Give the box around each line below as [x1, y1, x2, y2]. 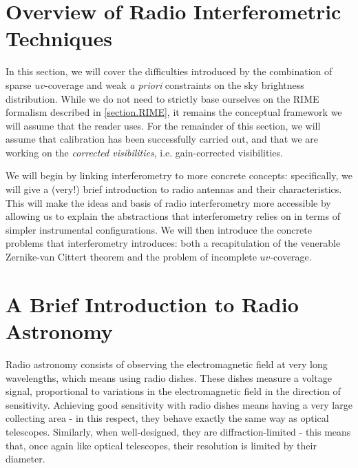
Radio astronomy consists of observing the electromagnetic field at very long [6, 356, 328, 371]
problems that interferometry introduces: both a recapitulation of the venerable [6, 236, 341, 250]
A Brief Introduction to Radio [6, 289, 299, 318]
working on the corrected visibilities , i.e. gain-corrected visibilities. [6, 145, 283, 159]
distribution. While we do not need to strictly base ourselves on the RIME [6, 91, 319, 105]
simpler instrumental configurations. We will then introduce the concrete [6, 222, 312, 236]
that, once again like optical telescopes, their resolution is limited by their [6, 438, 317, 452]
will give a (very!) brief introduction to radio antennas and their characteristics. [6, 182, 342, 196]
